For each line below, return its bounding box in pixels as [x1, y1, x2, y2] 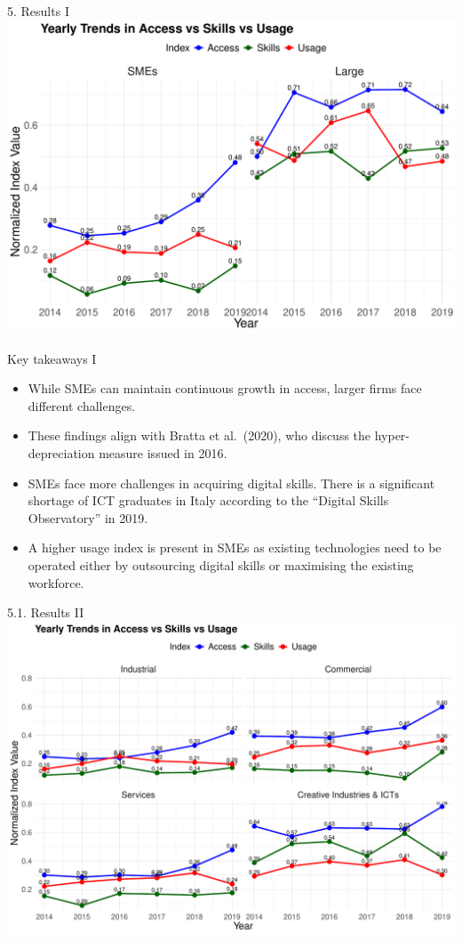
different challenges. [28, 396, 136, 415]
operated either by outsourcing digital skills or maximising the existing [28, 555, 414, 574]
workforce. [28, 573, 84, 592]
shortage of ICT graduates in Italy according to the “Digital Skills [28, 491, 389, 510]
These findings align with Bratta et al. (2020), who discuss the [28, 426, 371, 445]
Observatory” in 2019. [28, 508, 148, 527]
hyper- [374, 426, 410, 445]
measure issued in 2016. [99, 443, 227, 462]
